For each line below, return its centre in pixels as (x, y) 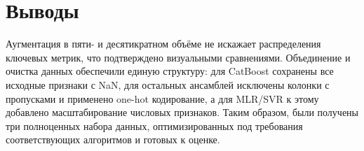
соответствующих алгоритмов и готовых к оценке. (113, 139)
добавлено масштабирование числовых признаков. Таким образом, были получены (182, 112)
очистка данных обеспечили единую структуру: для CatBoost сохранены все (170, 71)
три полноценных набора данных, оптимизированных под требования (154, 125)
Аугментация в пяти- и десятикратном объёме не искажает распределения (163, 44)
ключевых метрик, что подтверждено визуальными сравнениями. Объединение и (178, 57)
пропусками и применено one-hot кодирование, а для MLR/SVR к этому (162, 98)
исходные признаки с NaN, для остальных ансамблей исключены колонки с (168, 84)
